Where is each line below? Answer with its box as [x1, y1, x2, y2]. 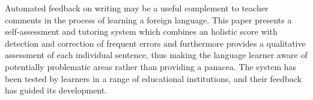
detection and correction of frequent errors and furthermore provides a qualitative [5, 37, 306, 49]
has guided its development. [5, 84, 108, 96]
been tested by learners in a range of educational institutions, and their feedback [5, 72, 302, 84]
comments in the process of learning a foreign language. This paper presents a [5, 13, 292, 26]
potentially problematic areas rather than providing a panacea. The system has [5, 60, 297, 72]
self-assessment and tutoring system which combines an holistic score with [5, 25, 278, 38]
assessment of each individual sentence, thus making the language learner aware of [5, 49, 308, 61]
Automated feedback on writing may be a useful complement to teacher [5, 2, 269, 14]
